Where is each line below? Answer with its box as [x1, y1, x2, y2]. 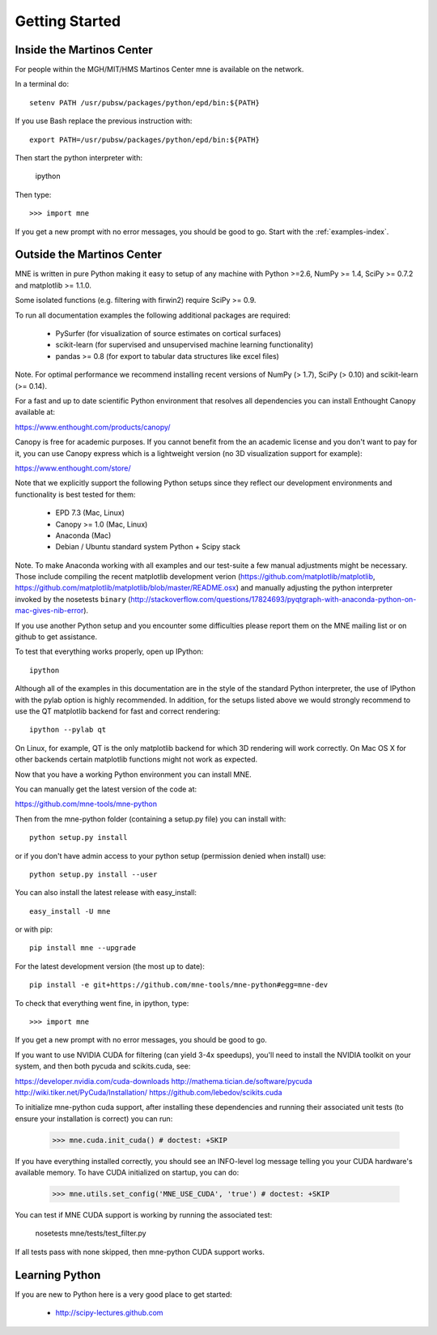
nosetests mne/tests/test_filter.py [35, 1228, 146, 1239]
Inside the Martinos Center [15, 43, 153, 57]
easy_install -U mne [29, 906, 111, 915]
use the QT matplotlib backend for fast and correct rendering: [15, 706, 221, 716]
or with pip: [15, 924, 53, 935]
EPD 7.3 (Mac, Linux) [55, 508, 125, 518]
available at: [15, 407, 56, 417]
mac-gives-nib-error [15, 606, 84, 616]
